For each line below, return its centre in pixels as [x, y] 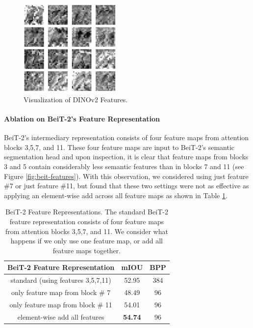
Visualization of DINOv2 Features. [76, 99]
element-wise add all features [61, 316]
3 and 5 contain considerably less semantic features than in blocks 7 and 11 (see [124, 166]
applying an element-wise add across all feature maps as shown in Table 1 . [116, 195]
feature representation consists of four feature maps [87, 221]
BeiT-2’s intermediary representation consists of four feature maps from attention [126, 137]
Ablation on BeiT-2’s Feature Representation [82, 119]
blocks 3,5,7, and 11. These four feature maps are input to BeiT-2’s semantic [119, 147]
